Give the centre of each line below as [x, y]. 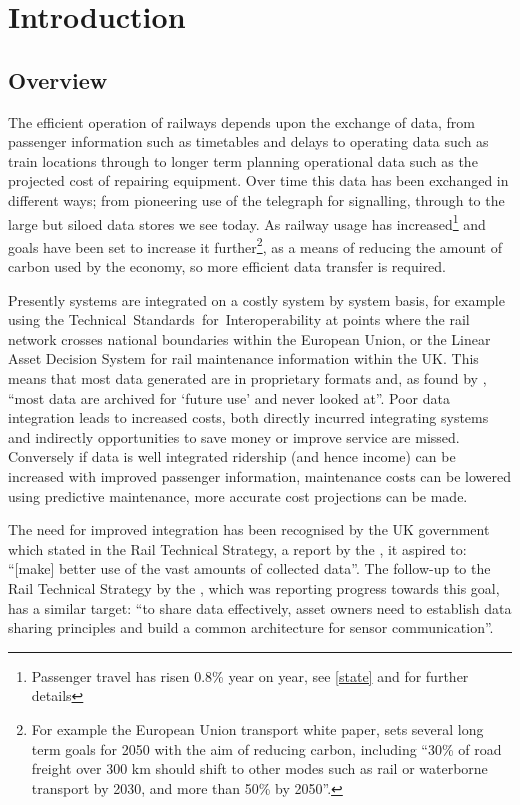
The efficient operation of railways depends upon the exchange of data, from [241, 121]
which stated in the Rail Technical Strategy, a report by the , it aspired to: [237, 548]
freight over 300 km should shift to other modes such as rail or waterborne [259, 768]
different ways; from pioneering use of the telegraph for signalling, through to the [256, 199]
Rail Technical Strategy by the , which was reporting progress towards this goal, [254, 587]
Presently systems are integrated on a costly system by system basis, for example [256, 299]
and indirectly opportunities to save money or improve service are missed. [234, 436]
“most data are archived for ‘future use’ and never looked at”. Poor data [229, 397]
